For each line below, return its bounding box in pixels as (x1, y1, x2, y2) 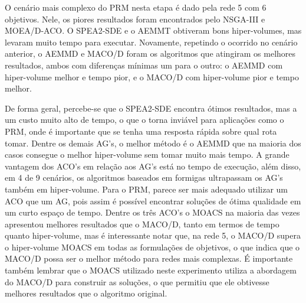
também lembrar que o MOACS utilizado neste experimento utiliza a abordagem (5, 264, 297, 276)
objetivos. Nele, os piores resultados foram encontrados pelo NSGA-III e (5, 12, 265, 25)
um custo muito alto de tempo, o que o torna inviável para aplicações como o (5, 113, 284, 126)
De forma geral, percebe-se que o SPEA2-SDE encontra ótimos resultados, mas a (5, 102, 297, 114)
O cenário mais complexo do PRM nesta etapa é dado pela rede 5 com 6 (5, 1, 266, 13)
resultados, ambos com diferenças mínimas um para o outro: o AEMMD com (5, 58, 283, 71)
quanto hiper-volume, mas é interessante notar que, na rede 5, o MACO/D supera (5, 229, 301, 242)
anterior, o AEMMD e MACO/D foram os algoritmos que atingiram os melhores (5, 47, 296, 60)
